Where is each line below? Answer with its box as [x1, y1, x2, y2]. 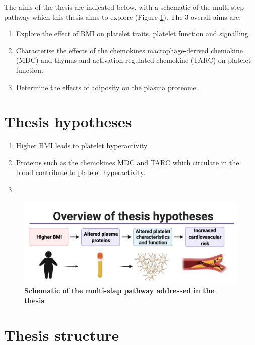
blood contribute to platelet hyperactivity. [16, 167, 146, 178]
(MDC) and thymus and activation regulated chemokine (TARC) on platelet [16, 55, 251, 65]
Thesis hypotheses [4, 111, 132, 132]
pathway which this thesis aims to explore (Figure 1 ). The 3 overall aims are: [4, 11, 241, 22]
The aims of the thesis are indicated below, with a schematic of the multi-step [4, 2, 244, 12]
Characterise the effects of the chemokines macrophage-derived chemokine [16, 45, 243, 55]
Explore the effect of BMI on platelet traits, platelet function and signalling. [16, 28, 250, 39]
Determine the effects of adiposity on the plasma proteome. [16, 81, 198, 92]
